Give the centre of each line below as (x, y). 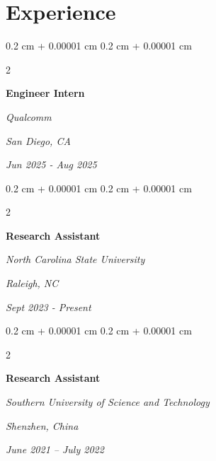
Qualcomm (29, 116)
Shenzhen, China (42, 425)
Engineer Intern (45, 93)
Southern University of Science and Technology (108, 402)
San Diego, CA (38, 140)
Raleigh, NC (32, 283)
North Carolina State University (75, 259)
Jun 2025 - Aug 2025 (51, 164)
